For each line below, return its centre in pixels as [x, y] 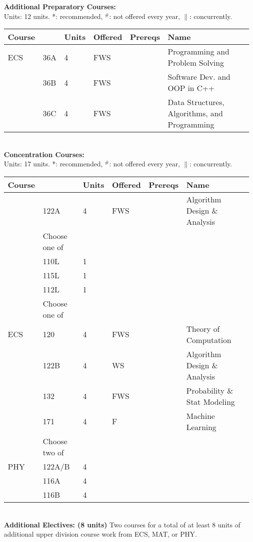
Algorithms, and [195, 113]
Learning [201, 427]
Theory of [203, 328]
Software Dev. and [199, 77]
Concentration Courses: [44, 154]
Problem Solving [196, 63]
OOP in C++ [191, 88]
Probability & [210, 390]
